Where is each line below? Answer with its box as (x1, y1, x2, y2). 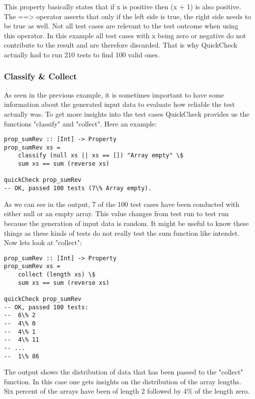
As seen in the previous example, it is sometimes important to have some (4, 89, 224, 100)
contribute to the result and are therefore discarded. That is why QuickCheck (4, 40, 237, 50)
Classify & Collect (4, 70, 77, 82)
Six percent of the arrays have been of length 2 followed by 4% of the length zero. (4, 386, 250, 396)
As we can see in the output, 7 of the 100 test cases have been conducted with (4, 199, 240, 209)
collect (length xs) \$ (18, 271, 96, 278)
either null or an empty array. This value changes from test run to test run (4, 208, 229, 219)
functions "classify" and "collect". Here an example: (4, 118, 157, 128)
